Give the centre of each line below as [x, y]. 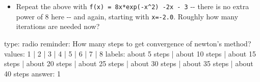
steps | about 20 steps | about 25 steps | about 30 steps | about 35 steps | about [129, 63]
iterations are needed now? [58, 26]
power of [29, 16]
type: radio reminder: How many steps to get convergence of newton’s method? [128, 43]
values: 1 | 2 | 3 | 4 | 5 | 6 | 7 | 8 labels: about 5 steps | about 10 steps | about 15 [130, 53]
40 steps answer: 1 [33, 73]
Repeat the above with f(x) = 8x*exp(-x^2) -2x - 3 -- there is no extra [133, 6]
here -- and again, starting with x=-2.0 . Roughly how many [145, 16]
